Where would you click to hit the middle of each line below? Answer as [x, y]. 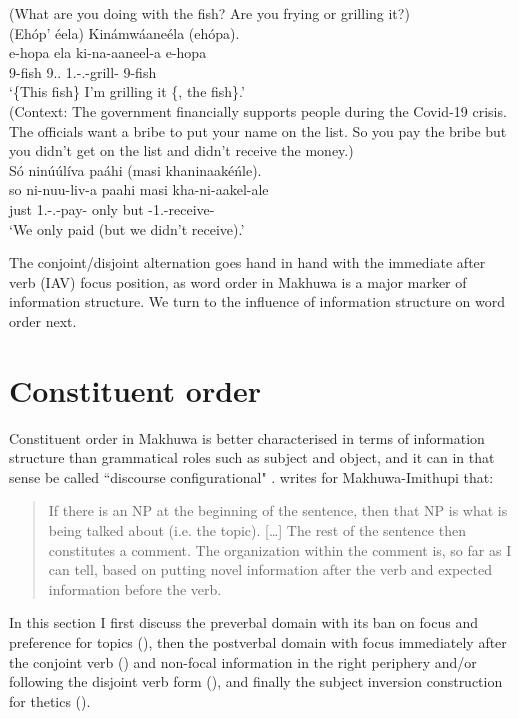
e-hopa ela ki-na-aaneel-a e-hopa [108, 52]
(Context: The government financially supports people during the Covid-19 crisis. [258, 110]
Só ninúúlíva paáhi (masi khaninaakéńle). [135, 169]
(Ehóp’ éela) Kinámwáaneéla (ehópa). [124, 32]
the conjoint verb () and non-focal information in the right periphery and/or [243, 661]
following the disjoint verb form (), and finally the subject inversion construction [256, 681]
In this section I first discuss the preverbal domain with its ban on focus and [243, 622]
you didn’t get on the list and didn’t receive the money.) [181, 150]
